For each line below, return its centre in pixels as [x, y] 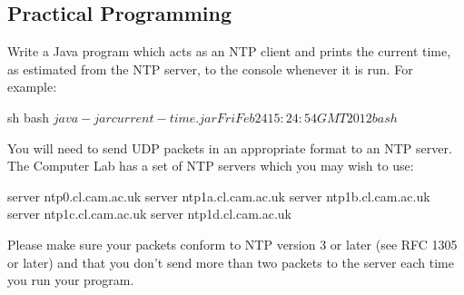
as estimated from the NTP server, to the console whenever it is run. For [210, 69]
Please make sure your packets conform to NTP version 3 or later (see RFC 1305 [232, 244]
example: [32, 87]
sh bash [29, 117]
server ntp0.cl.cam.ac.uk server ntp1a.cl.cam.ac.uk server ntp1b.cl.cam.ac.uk [219, 196]
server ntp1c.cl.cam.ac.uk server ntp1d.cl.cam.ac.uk [149, 214]
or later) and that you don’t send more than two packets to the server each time [231, 262]
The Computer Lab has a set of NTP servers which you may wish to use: [211, 166]
